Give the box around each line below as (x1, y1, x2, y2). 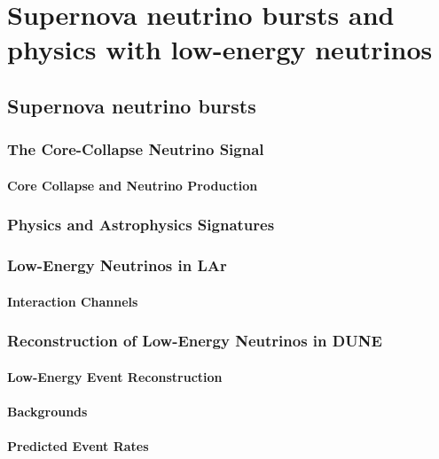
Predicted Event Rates (7, 437, 149, 455)
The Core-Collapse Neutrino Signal (7, 138, 264, 160)
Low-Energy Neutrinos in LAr (7, 254, 227, 276)
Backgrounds (7, 401, 88, 420)
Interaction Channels (7, 292, 138, 310)
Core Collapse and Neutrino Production (7, 175, 258, 194)
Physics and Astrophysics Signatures (7, 214, 275, 236)
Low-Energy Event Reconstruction (7, 367, 223, 385)
